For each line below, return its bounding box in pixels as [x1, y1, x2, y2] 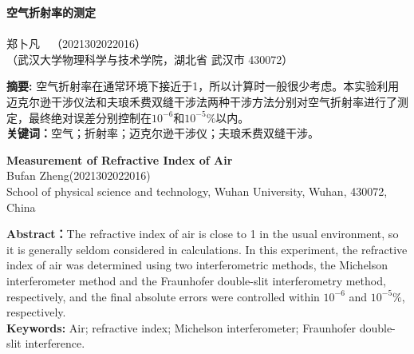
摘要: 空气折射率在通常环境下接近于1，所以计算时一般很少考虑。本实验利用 [6, 78, 400, 94]
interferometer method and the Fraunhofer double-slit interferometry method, [6, 272, 386, 288]
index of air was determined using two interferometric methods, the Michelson [6, 257, 388, 273]
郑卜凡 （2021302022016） [6, 35, 146, 52]
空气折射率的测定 [6, 4, 96, 20]
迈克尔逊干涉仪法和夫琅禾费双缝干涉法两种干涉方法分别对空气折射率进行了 [6, 93, 397, 109]
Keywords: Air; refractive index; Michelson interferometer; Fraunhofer [6, 319, 356, 336]
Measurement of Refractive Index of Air [6, 151, 233, 168]
